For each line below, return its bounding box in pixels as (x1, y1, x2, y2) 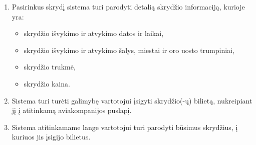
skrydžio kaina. (24, 78, 70, 88)
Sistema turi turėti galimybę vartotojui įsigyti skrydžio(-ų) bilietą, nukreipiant (12, 95, 252, 105)
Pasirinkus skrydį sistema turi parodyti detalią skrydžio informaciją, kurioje (12, 1, 245, 11)
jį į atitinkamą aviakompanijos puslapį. (12, 105, 132, 115)
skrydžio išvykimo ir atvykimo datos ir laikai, (24, 28, 164, 38)
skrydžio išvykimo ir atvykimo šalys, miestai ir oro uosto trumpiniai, (24, 44, 234, 55)
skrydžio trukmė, (24, 61, 76, 72)
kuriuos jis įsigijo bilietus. (12, 131, 91, 142)
